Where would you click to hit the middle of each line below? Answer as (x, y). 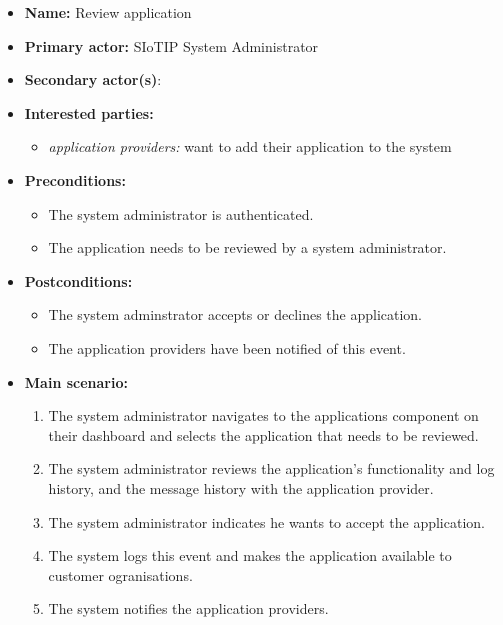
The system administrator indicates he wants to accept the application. (266, 521)
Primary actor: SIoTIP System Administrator (171, 45)
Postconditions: (78, 280)
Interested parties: (89, 112)
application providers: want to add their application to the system (250, 146)
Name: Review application (108, 12)
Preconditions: (75, 179)
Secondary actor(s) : (93, 79)
